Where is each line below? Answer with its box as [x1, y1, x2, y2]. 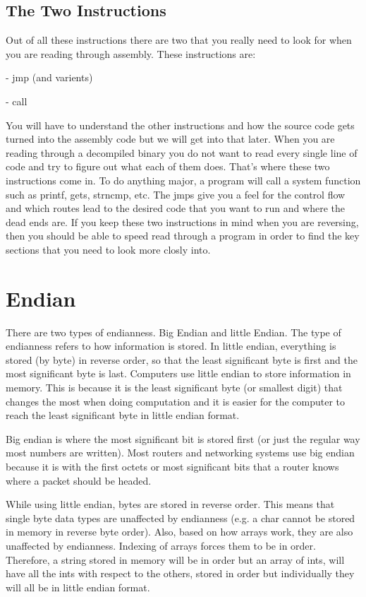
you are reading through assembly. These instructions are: [6, 46, 256, 61]
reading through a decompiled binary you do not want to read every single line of [6, 145, 358, 160]
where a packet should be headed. [6, 473, 152, 487]
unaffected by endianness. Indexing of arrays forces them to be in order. [6, 538, 316, 552]
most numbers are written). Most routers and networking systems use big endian [6, 445, 355, 460]
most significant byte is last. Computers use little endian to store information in [6, 366, 351, 381]
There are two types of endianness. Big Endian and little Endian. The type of [6, 324, 341, 339]
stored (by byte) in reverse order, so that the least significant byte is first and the [6, 352, 358, 367]
